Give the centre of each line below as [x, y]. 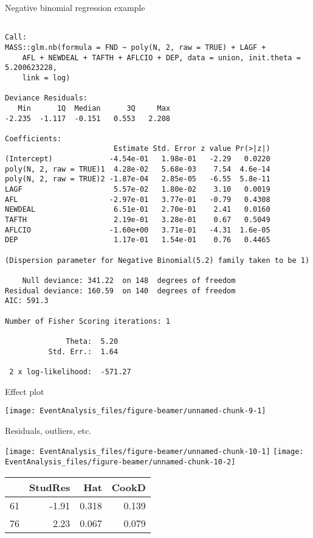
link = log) [46, 78]
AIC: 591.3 [27, 301]
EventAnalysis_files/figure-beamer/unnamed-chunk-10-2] [120, 462]
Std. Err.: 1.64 [83, 351]
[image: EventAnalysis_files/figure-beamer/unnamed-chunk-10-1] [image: [154, 452]
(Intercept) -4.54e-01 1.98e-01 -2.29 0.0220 [138, 159]
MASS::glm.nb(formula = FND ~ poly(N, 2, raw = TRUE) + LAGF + [136, 47]
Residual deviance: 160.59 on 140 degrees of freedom [120, 291]
